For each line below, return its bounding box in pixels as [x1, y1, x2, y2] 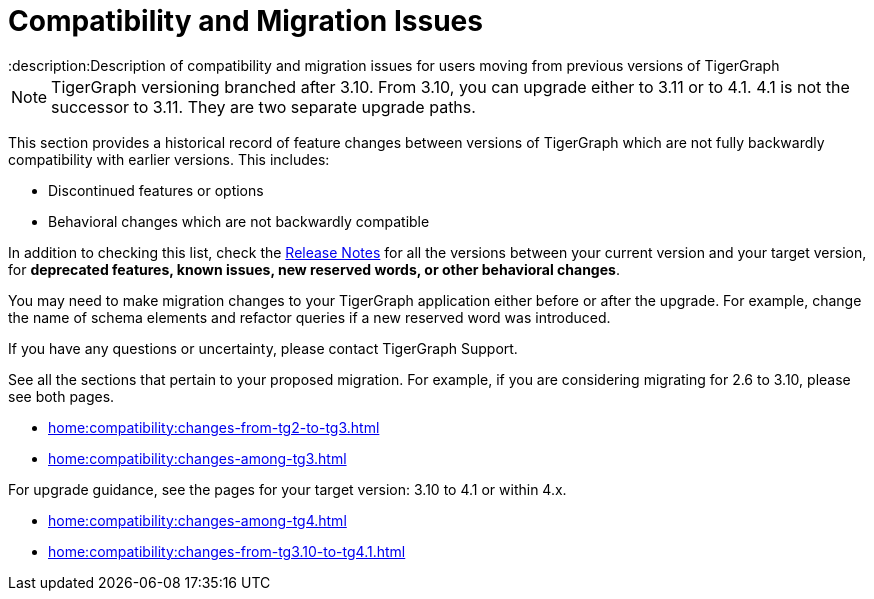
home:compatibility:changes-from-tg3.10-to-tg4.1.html [48, 542, 406, 560]
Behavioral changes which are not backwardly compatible [48, 212, 430, 230]
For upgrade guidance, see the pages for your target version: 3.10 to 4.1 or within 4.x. [8, 480, 567, 498]
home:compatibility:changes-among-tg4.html [48, 511, 347, 529]
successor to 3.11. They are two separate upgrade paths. [51, 96, 476, 117]
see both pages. [8, 387, 115, 405]
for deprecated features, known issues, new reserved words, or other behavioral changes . [8, 260, 620, 278]
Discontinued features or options [48, 181, 264, 199]
